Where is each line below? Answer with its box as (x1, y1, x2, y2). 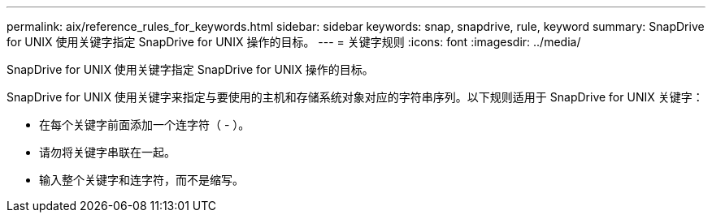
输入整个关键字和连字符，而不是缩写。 (39, 173, 244, 187)
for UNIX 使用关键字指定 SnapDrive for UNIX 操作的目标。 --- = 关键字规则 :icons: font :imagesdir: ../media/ (7, 35, 581, 49)
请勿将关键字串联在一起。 (39, 145, 176, 159)
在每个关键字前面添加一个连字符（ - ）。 (39, 118, 250, 131)
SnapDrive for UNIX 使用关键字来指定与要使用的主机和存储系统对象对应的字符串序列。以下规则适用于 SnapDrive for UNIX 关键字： (7, 90, 704, 104)
